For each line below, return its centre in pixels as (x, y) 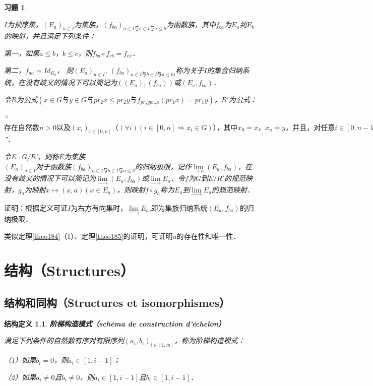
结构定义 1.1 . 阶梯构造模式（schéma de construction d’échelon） (115, 323)
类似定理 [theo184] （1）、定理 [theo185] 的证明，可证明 (88, 236)
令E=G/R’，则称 (32, 156)
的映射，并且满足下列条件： (50, 36)
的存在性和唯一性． (208, 236)
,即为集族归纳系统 (178, 207)
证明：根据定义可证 (36, 207)
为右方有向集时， (99, 207)
